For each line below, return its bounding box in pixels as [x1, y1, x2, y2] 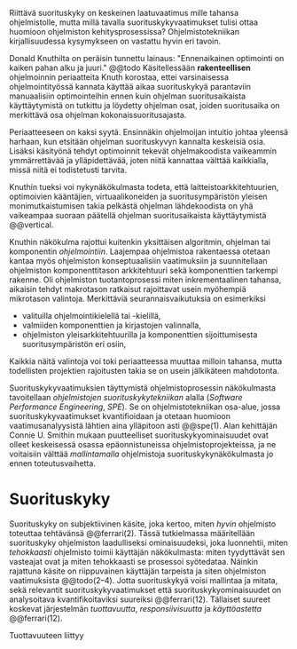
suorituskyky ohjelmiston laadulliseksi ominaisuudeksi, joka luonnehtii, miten [9, 537, 288, 548]
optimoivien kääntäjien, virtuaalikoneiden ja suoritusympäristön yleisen [9, 191, 268, 202]
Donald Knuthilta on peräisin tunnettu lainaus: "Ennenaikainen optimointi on [9, 53, 285, 63]
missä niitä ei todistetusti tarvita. [9, 164, 127, 175]
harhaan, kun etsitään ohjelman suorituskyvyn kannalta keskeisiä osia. [9, 137, 266, 146]
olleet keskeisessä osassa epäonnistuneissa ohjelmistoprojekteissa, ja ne [9, 439, 277, 449]
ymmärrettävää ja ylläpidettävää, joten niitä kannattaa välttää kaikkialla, [9, 155, 269, 165]
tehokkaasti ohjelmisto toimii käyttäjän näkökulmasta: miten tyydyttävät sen [9, 546, 285, 558]
